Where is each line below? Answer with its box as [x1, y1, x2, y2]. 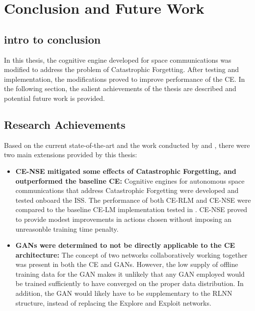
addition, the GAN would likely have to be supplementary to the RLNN [15, 288, 232, 298]
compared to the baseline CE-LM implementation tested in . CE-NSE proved [15, 204, 248, 215]
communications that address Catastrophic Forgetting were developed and [15, 185, 239, 195]
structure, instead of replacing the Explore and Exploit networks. [15, 297, 211, 308]
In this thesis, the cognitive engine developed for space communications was [4, 54, 231, 65]
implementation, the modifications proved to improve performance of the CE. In [4, 73, 245, 84]
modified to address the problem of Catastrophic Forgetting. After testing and [4, 64, 239, 74]
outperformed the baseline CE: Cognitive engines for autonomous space [15, 175, 245, 186]
